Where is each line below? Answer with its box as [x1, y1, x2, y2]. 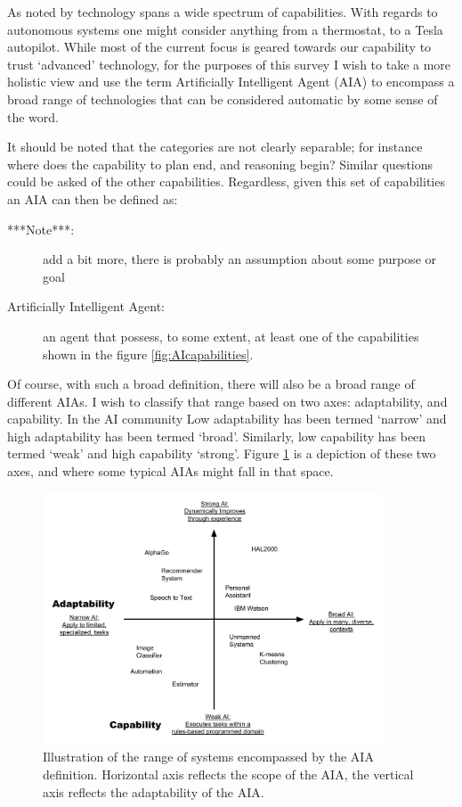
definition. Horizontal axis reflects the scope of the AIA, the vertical [43, 764, 414, 783]
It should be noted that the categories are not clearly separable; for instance [7, 137, 423, 156]
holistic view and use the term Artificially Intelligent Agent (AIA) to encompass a [7, 72, 455, 91]
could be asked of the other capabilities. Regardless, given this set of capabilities [7, 172, 445, 191]
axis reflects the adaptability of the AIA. [43, 782, 264, 801]
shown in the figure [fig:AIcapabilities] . [43, 344, 254, 363]
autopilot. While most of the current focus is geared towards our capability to [7, 37, 432, 56]
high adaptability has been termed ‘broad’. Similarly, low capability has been [7, 426, 426, 445]
